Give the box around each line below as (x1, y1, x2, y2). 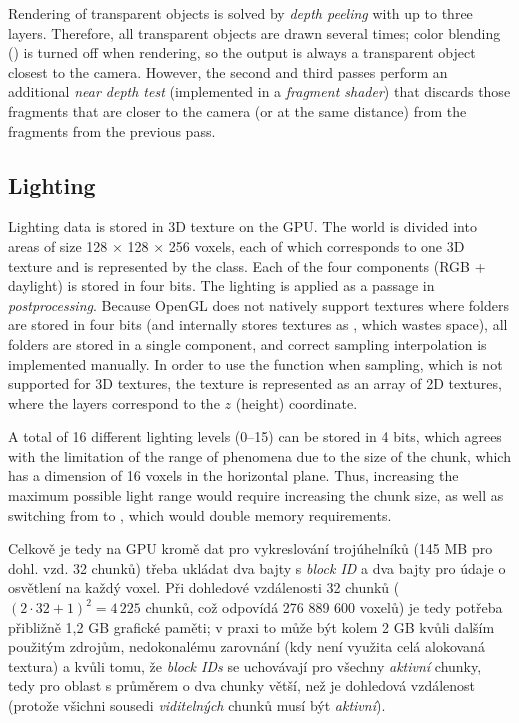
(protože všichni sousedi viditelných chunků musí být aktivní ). (8, 695, 386, 716)
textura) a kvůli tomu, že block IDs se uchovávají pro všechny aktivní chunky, (8, 655, 482, 676)
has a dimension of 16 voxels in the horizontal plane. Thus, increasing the (8, 465, 459, 486)
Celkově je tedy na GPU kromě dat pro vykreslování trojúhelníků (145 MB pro (8, 538, 493, 559)
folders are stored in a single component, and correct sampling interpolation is (8, 333, 487, 354)
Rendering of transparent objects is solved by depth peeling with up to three (8, 3, 473, 23)
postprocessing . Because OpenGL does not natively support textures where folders (8, 294, 509, 315)
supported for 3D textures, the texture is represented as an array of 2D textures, (8, 373, 502, 394)
